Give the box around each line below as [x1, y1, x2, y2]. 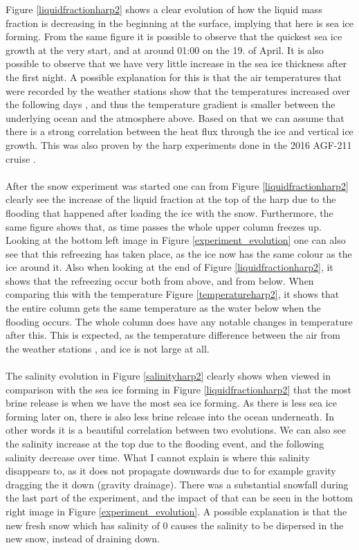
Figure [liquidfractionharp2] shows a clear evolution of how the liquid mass [6, 2, 322, 16]
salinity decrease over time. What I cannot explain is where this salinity [6, 450, 310, 464]
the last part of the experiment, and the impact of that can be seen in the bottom [6, 490, 353, 505]
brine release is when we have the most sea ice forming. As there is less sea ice [6, 396, 338, 410]
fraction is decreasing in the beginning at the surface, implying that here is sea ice [6, 15, 353, 30]
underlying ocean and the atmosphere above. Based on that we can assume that [6, 110, 344, 125]
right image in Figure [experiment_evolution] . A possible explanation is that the [6, 504, 347, 518]
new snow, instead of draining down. [6, 531, 160, 546]
